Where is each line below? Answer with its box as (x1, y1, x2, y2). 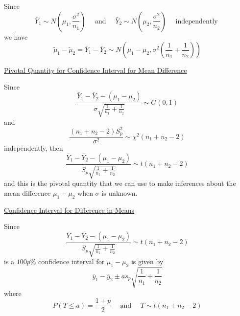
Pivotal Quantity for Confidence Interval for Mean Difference (4, 65, 187, 75)
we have (4, 31, 28, 42)
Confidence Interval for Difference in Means (4, 204, 134, 215)
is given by (131, 256, 164, 267)
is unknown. (101, 187, 138, 198)
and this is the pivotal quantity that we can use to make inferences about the (4, 178, 236, 188)
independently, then (4, 143, 63, 153)
